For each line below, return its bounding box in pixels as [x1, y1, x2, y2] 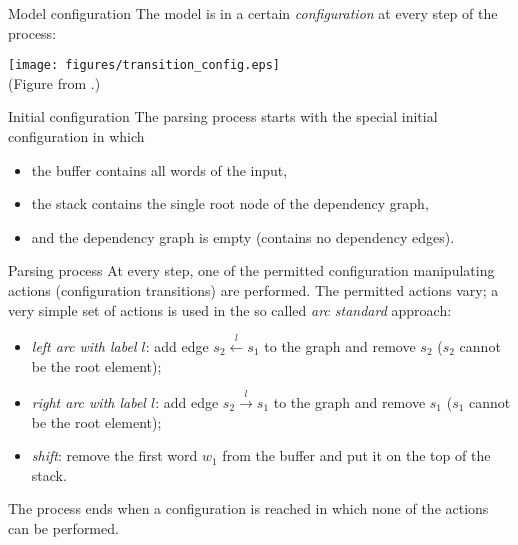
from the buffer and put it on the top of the [222, 445, 491, 466]
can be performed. [8, 517, 119, 538]
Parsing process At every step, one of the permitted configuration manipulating [8, 260, 495, 281]
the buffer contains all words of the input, [31, 159, 288, 180]
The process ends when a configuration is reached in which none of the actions [8, 498, 489, 519]
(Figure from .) [8, 72, 101, 93]
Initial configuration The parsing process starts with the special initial [8, 106, 438, 127]
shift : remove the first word [31, 445, 198, 466]
